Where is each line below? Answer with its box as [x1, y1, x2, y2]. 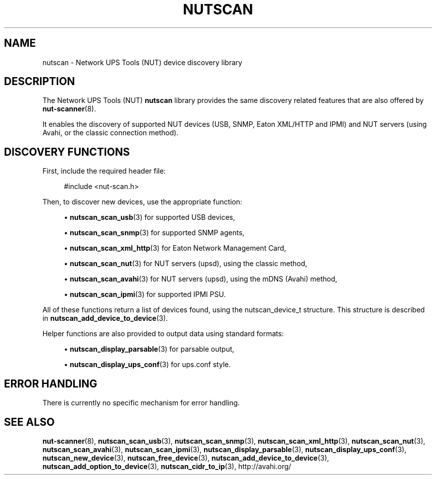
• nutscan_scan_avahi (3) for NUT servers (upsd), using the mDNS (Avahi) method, [64, 275, 337, 284]
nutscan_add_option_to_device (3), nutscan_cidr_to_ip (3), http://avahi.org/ [42, 462, 291, 471]
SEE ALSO [4, 415, 55, 428]
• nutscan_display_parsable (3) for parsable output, [64, 345, 234, 354]
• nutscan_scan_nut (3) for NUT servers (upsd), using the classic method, [64, 259, 308, 268]
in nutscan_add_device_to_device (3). [42, 314, 168, 323]
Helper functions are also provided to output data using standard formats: [42, 329, 284, 338]
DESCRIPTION [4, 75, 75, 88]
